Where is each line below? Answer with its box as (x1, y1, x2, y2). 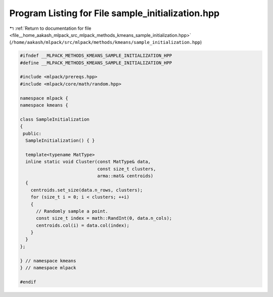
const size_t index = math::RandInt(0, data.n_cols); (36, 215, 172, 221)
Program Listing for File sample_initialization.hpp (9, 8, 220, 19)
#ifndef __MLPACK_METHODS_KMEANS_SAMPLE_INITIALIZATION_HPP (20, 53, 172, 59)
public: (23, 130, 42, 136)
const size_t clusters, (97, 166, 156, 172)
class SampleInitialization (20, 116, 89, 122)
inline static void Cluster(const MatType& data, (25, 159, 151, 165)
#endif (20, 279, 36, 285)
